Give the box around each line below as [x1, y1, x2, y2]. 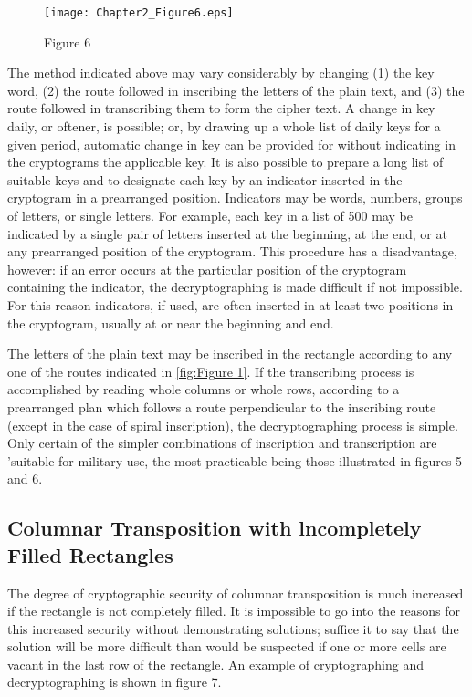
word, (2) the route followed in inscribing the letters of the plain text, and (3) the [7, 80, 465, 99]
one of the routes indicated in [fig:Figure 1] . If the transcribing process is [7, 361, 414, 380]
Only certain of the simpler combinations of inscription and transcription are [7, 433, 437, 453]
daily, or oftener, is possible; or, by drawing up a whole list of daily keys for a [7, 117, 441, 136]
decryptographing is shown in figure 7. [7, 672, 222, 692]
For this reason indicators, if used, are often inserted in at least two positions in [7, 295, 454, 314]
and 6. [7, 469, 43, 488]
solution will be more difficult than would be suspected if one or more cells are [7, 637, 446, 656]
